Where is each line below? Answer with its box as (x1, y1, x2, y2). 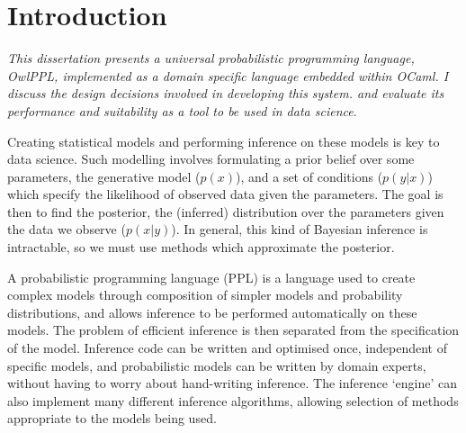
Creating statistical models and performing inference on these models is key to (7, 131, 440, 150)
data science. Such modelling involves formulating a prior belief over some (7, 149, 415, 168)
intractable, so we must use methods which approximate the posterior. (7, 238, 395, 257)
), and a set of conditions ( (235, 167, 383, 185)
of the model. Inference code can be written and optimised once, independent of (7, 338, 447, 357)
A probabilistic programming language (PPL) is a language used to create (7, 267, 416, 286)
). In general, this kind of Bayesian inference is (171, 220, 428, 239)
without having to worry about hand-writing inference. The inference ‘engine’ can (7, 374, 457, 392)
